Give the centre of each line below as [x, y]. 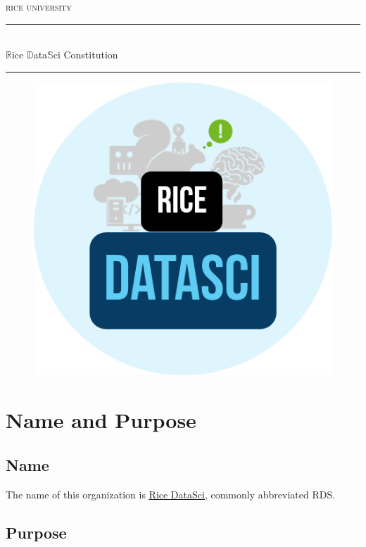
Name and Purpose [101, 420]
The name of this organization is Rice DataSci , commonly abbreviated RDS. [171, 494]
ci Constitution [86, 55]
